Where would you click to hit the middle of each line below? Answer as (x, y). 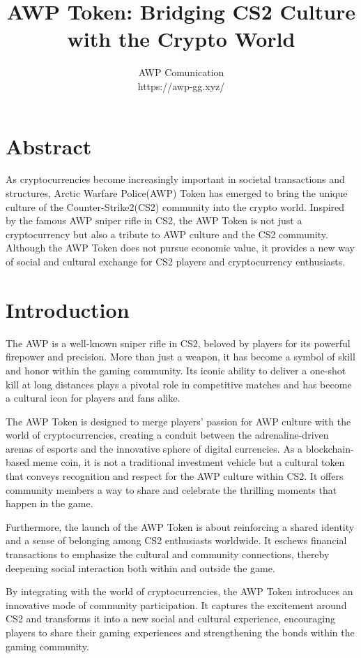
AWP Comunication (181, 72)
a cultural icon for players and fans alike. (93, 398)
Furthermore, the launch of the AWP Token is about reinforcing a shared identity (180, 526)
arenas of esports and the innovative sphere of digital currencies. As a (154, 448)
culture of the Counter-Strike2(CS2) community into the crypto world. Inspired (175, 206)
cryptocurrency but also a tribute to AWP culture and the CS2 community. (167, 234)
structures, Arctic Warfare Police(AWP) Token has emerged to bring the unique (177, 193)
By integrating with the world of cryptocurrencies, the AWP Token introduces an (179, 591)
